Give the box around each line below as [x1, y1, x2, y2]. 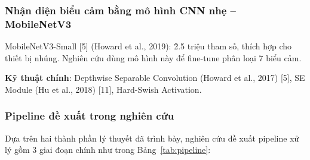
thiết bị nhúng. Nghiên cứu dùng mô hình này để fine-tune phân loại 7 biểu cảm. [5, 51, 302, 64]
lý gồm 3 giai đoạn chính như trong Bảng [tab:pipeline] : [5, 143, 211, 156]
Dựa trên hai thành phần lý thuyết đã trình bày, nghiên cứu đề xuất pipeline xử [5, 131, 299, 144]
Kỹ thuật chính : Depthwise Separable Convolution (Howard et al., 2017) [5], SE [5, 71, 305, 84]
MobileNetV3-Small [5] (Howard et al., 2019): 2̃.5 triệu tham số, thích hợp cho [5, 40, 292, 52]
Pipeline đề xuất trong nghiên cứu [5, 108, 174, 123]
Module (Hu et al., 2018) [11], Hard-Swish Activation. [5, 83, 202, 95]
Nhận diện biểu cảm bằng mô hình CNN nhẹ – [5, 2, 236, 17]
